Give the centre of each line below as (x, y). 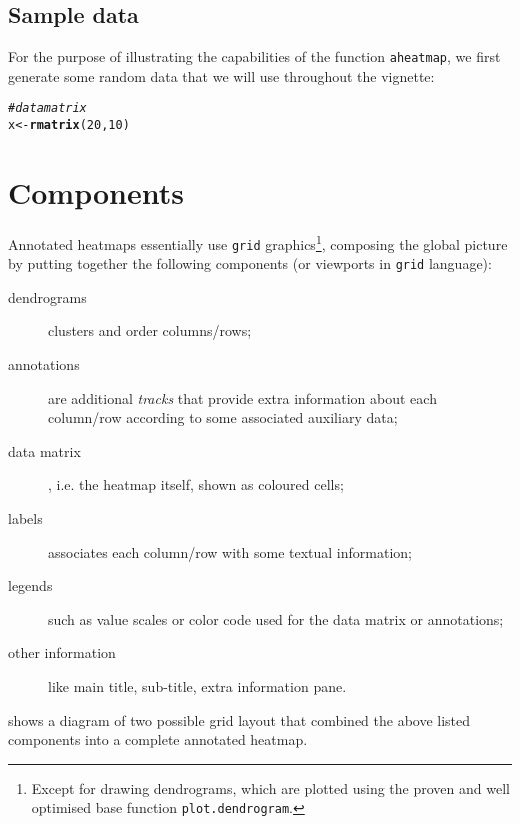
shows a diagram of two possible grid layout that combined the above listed (239, 719)
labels (25, 518)
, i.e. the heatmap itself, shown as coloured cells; (196, 484)
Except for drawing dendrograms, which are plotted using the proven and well (270, 787)
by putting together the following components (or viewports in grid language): (250, 263)
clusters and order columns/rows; (150, 330)
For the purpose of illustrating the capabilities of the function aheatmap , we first (254, 56)
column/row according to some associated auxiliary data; (223, 417)
